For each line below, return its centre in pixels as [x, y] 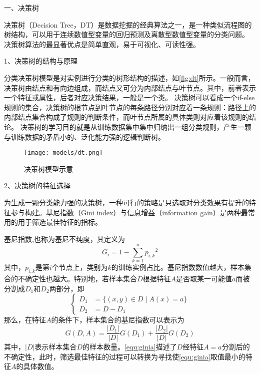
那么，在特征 [25, 320]
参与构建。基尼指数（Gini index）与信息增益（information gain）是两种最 [129, 212]
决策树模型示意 [48, 168]
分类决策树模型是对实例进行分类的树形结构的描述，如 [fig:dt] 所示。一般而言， [129, 77]
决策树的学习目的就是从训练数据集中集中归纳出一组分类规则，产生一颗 [136, 126]
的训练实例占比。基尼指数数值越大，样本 [178, 267]
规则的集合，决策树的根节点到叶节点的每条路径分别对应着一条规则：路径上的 [130, 107]
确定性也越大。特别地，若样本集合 [81, 279]
